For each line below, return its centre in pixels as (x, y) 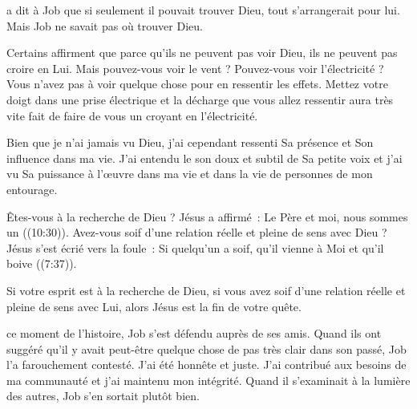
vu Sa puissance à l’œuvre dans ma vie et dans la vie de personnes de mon (190, 174)
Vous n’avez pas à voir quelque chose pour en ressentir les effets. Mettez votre (197, 84)
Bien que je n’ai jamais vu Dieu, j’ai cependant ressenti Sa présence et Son (190, 142)
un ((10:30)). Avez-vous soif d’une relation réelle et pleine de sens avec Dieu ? (197, 232)
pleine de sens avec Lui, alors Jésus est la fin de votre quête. (154, 306)
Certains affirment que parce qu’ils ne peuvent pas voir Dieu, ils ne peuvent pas (202, 53)
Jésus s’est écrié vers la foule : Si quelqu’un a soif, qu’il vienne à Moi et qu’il (195, 247)
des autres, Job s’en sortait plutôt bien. (103, 396)
